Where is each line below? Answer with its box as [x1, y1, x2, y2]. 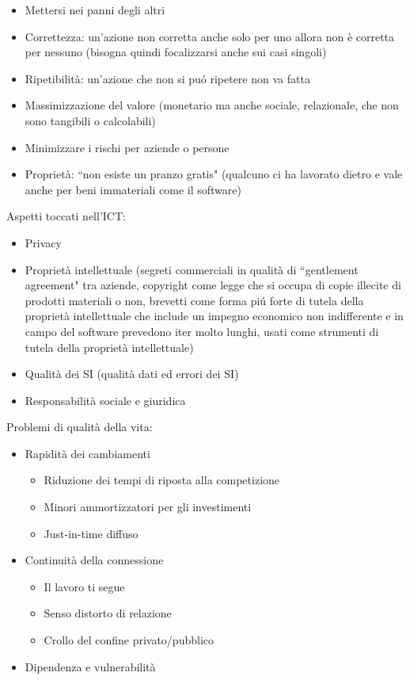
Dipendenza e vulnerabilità [25, 658, 156, 674]
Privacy [25, 234, 62, 250]
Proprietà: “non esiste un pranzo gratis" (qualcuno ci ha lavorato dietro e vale [25, 166, 403, 182]
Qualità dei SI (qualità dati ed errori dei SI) [25, 365, 239, 382]
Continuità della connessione [25, 552, 164, 568]
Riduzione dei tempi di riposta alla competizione [44, 472, 280, 488]
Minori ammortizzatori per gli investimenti [44, 499, 252, 515]
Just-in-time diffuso [44, 525, 139, 541]
